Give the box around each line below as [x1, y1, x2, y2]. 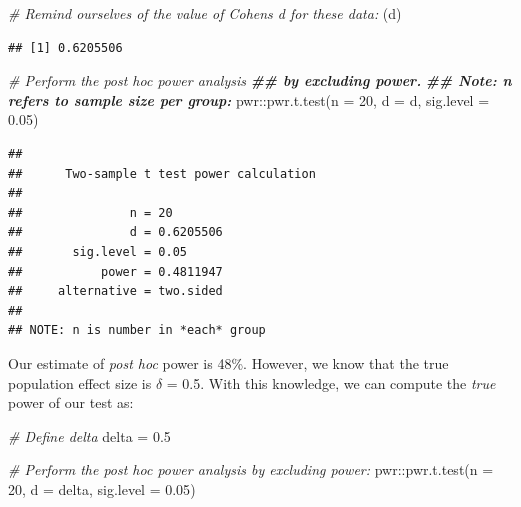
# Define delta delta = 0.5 [8, 425, 171, 446]
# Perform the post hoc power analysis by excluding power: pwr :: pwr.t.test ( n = [8, 459, 494, 480]
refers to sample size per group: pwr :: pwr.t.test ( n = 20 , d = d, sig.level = [8, 89, 490, 110]
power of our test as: [8, 392, 134, 413]
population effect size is [8, 372, 152, 393]
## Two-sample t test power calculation [8, 166, 316, 181]
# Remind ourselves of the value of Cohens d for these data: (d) [8, 3, 402, 23]
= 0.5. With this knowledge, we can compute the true [166, 372, 496, 393]
